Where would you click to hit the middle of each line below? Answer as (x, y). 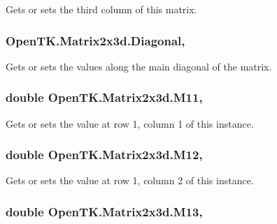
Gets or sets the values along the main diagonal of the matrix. (139, 66)
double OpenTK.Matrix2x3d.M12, (104, 155)
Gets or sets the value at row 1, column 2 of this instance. (130, 180)
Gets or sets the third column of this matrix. (101, 9)
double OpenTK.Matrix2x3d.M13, (104, 211)
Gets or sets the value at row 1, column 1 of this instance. (130, 123)
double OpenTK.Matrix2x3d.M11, (104, 97)
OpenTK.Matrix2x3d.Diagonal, (95, 40)
